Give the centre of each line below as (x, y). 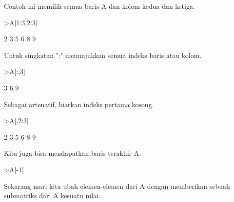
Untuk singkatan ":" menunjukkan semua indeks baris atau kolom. (103, 55)
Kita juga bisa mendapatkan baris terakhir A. (73, 153)
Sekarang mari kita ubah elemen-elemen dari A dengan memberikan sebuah (117, 186)
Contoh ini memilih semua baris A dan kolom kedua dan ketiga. (99, 6)
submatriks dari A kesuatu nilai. (52, 195)
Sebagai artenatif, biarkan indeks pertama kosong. (79, 104)
